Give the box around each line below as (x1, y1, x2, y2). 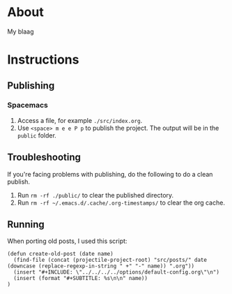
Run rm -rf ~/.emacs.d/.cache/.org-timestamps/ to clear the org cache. (17, 198, 225, 207)
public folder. (17, 131, 57, 140)
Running (7, 219, 45, 230)
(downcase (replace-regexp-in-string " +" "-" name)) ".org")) (7, 263, 195, 270)
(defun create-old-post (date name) (7, 251, 114, 258)
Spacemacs (7, 101, 49, 110)
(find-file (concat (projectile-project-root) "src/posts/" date (13, 256, 208, 264)
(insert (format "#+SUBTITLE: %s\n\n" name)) (13, 275, 148, 282)
